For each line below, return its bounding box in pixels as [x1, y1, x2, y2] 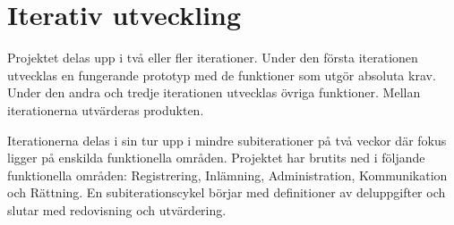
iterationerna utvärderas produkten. [7, 100, 204, 119]
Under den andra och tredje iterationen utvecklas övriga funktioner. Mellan [7, 83, 421, 102]
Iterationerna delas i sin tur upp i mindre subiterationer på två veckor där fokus [7, 130, 447, 149]
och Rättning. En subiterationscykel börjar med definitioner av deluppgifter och [7, 183, 446, 202]
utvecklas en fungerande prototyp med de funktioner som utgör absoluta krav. [7, 65, 436, 84]
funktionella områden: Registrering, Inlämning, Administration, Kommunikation [7, 165, 448, 184]
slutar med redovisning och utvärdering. [7, 200, 227, 219]
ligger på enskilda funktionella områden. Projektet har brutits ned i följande [7, 148, 425, 167]
